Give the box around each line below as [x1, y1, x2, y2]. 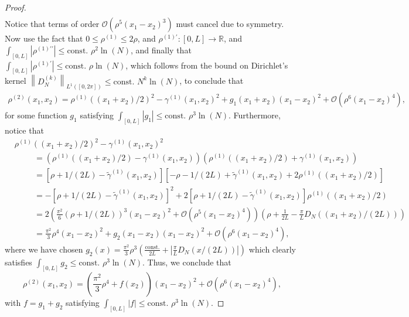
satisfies [5, 255, 32, 268]
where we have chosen [5, 243, 83, 255]
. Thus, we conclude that [142, 255, 231, 268]
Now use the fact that [5, 32, 83, 45]
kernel [5, 74, 26, 87]
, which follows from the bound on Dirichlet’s [125, 59, 288, 71]
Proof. [5, 1, 26, 13]
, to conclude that [179, 74, 244, 87]
